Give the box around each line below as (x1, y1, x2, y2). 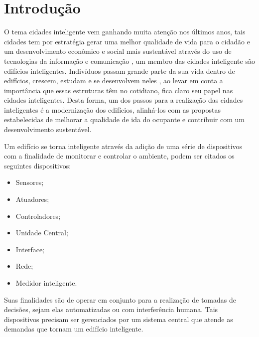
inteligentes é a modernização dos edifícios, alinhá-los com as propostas (4, 104, 221, 115)
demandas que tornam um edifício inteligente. (4, 324, 143, 334)
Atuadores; (15, 194, 49, 204)
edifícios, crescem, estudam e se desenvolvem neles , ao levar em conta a (4, 75, 223, 86)
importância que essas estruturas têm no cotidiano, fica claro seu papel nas (4, 85, 233, 95)
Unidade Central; (15, 227, 68, 238)
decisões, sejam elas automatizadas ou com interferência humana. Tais (4, 304, 218, 315)
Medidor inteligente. (15, 278, 77, 288)
